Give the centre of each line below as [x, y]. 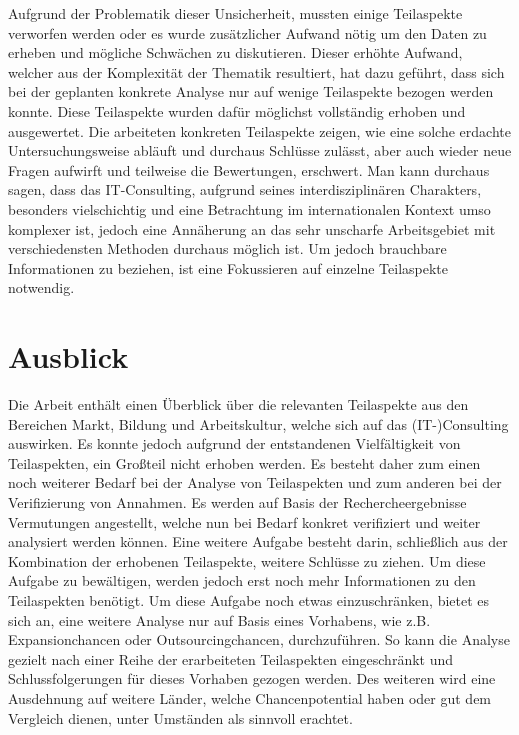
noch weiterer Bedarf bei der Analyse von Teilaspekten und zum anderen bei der [255, 482]
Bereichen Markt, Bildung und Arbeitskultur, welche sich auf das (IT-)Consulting [258, 423]
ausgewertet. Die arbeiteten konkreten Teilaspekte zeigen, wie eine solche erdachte [259, 130]
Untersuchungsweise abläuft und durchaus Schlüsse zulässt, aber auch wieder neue [260, 150]
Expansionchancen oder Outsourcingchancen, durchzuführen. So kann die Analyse [259, 639]
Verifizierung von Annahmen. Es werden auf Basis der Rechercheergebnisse [237, 502]
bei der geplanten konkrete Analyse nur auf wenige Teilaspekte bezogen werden [251, 91]
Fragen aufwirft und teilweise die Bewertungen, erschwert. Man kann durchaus [249, 169]
